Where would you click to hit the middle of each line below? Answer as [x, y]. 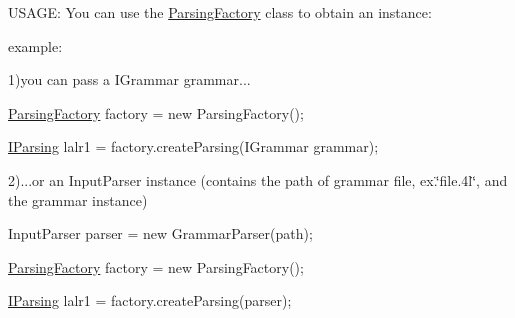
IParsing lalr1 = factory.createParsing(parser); [150, 300]
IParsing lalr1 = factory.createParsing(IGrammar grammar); [193, 146]
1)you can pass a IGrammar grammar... [129, 79]
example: [35, 45]
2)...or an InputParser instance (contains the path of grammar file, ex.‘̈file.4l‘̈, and [258, 179]
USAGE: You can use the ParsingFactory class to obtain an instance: [220, 12]
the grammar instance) [78, 199]
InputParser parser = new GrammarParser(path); [160, 233]
